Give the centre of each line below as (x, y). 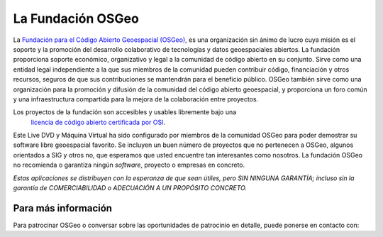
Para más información (63, 208)
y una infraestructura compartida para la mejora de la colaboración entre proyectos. (136, 99)
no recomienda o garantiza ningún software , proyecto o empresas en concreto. (129, 165)
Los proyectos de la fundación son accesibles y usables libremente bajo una (125, 112)
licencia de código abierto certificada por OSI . (98, 122)
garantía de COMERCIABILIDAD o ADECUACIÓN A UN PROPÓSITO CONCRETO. (130, 188)
